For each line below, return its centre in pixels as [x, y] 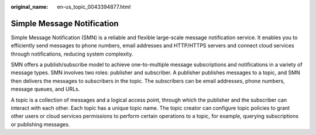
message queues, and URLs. [45, 89]
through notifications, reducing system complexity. [72, 54]
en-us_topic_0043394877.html [94, 7]
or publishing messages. [40, 124]
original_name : [30, 7]
